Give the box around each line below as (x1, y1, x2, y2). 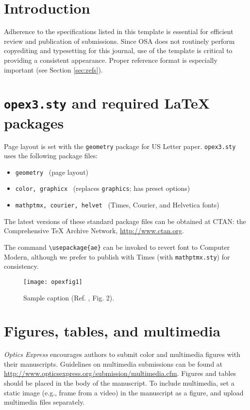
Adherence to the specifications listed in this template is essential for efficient (4, 26, 233, 37)
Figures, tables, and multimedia (4, 321, 221, 341)
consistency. (4, 261, 39, 271)
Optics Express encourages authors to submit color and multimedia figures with (4, 349, 240, 359)
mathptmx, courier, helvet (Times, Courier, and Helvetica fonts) (15, 200, 219, 210)
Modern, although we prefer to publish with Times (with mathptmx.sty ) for (4, 251, 230, 261)
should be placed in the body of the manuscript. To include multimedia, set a (4, 378, 234, 388)
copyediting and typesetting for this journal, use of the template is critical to (4, 45, 233, 56)
